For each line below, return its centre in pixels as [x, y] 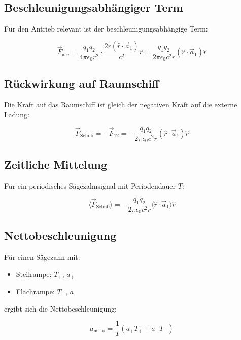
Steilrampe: [34, 274]
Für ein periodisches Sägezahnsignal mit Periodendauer [90, 186]
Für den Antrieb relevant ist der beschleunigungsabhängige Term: [106, 29]
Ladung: [17, 115]
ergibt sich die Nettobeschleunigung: [60, 308]
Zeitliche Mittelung [56, 164]
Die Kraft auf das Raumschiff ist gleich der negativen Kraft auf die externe [121, 104]
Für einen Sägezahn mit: [42, 257]
